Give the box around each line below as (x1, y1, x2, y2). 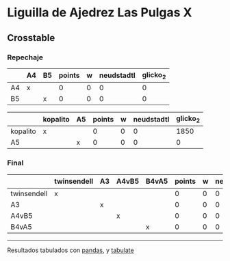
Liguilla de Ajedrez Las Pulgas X (7, 5, 192, 20)
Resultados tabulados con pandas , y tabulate (7, 246, 135, 254)
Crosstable (7, 32, 55, 44)
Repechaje (7, 53, 43, 62)
